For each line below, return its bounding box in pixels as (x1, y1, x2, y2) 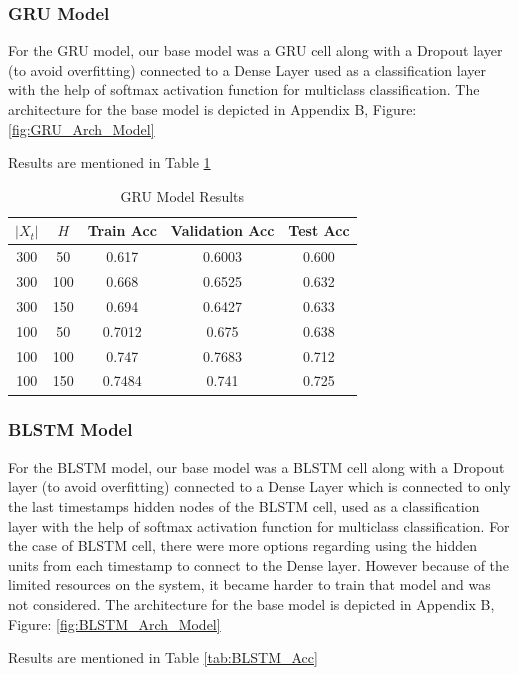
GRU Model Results (120, 185, 245, 206)
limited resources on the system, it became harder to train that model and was (8, 574, 491, 595)
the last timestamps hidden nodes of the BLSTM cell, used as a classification (8, 495, 480, 516)
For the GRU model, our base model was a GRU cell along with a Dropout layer (8, 40, 503, 61)
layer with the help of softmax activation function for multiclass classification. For (8, 515, 510, 536)
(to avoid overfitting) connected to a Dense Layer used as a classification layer (8, 59, 487, 80)
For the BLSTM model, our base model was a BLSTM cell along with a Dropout (8, 456, 505, 477)
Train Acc (87, 220, 157, 241)
